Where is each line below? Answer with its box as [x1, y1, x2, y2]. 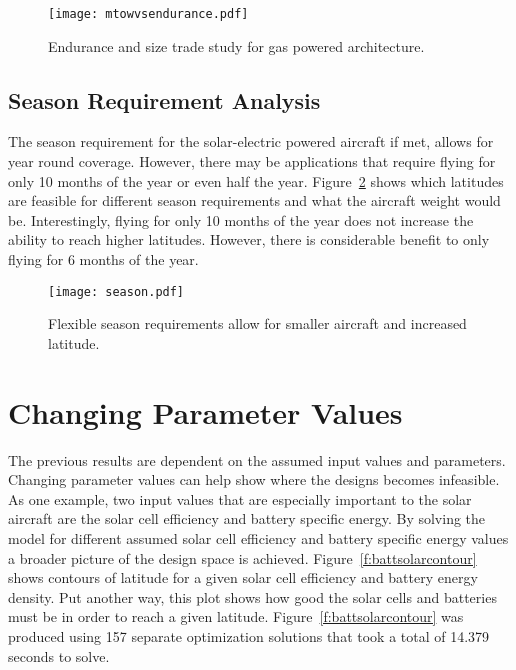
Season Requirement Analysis [8, 84, 321, 115]
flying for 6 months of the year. [8, 249, 199, 270]
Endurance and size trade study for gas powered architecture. [48, 35, 425, 56]
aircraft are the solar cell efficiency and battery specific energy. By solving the [8, 508, 486, 529]
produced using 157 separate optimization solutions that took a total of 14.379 [8, 625, 490, 646]
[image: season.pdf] [48, 284, 185, 299]
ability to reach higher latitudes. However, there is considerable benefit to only [8, 229, 490, 250]
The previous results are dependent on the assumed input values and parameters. [8, 449, 506, 470]
